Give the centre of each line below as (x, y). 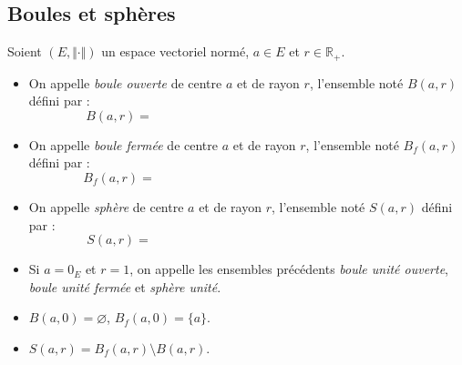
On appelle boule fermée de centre (123, 144)
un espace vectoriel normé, (175, 51)
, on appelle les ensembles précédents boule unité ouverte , (289, 269)
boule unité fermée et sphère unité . (125, 286)
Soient (25, 51)
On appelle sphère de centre (106, 207)
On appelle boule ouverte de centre (125, 82)
